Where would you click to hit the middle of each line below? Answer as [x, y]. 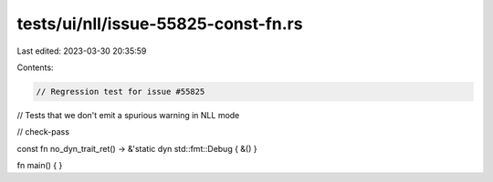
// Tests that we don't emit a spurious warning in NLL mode [128, 115]
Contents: [35, 67]
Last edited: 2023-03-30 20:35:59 [82, 51]
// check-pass [43, 132]
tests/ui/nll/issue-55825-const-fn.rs [160, 24]
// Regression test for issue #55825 [121, 91]
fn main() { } [40, 166]
